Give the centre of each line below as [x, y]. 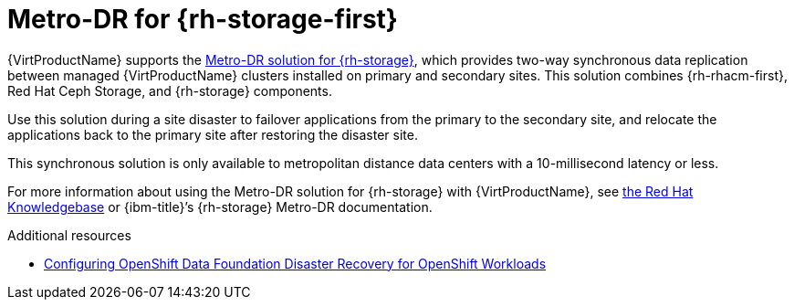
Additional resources [69, 235]
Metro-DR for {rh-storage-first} [203, 19]
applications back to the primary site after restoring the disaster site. [213, 134]
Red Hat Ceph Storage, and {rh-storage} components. [170, 90]
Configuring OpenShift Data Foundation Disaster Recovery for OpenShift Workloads [295, 263]
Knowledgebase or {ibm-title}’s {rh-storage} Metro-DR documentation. [220, 206]
